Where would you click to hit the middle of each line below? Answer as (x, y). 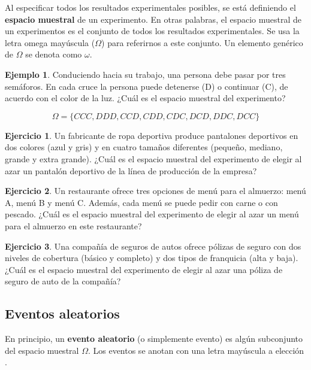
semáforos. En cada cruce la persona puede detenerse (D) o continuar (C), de (147, 86)
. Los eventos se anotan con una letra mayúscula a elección (196, 350)
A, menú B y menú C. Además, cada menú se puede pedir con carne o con (141, 202)
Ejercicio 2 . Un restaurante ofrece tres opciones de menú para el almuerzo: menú (155, 191)
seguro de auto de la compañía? (63, 281)
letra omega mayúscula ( (50, 42)
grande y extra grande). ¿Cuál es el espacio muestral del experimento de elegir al (153, 158)
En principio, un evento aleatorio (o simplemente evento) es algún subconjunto (154, 339)
